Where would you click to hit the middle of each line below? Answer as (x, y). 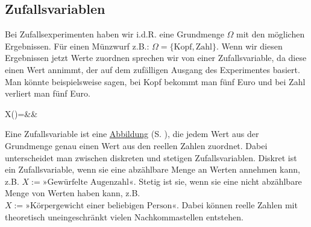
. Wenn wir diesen (249, 46)
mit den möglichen (271, 34)
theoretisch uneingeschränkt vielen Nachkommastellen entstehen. (124, 216)
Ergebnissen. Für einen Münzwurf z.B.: (77, 46)
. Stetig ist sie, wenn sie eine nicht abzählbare (218, 181)
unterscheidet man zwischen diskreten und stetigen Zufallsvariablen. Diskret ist (151, 157)
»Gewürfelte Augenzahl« (88, 182)
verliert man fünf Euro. (48, 93)
